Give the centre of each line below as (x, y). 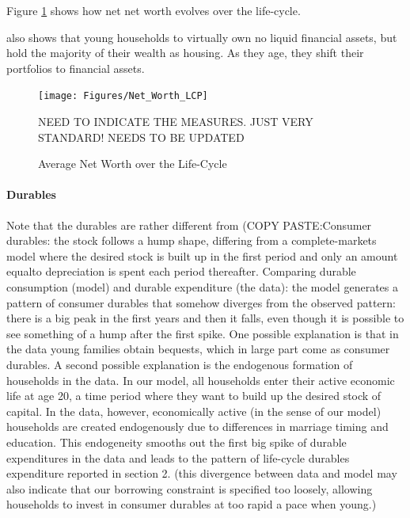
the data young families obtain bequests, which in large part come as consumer (198, 349)
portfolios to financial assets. (76, 68)
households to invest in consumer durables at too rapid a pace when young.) (192, 504)
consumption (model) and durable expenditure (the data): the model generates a (202, 286)
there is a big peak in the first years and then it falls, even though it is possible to (205, 318)
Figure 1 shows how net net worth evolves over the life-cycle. (154, 10)
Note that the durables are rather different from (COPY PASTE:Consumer (189, 225)
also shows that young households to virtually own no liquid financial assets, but (202, 37)
